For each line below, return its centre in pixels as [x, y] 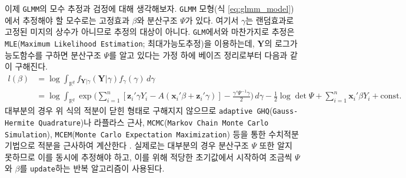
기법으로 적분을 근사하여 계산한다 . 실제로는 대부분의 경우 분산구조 [127, 145]
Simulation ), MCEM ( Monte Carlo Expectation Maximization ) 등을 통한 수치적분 [152, 133]
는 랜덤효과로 [270, 20]
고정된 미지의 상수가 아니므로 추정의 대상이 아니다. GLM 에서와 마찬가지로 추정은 [150, 32]
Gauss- [285, 112]
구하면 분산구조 [73, 55]
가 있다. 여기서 [212, 20]
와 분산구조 [157, 20]
